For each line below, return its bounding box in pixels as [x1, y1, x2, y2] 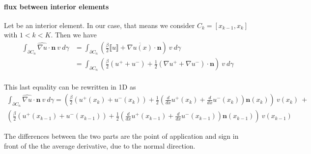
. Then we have [51, 30, 97, 40]
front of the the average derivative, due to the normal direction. [4, 140, 196, 151]
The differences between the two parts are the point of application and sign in [4, 131, 239, 141]
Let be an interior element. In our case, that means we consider [4, 20, 195, 30]
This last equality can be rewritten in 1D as [4, 82, 136, 92]
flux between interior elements [4, 1, 109, 11]
